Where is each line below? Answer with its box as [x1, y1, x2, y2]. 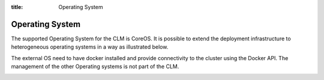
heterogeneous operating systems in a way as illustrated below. [11, 43, 169, 51]
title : [11, 4, 23, 10]
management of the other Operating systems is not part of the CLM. [11, 63, 179, 70]
